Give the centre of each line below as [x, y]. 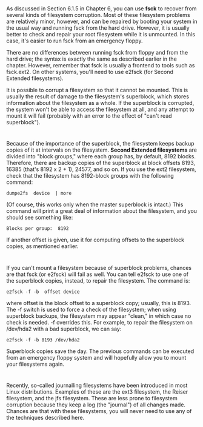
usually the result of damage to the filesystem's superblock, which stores [98, 96]
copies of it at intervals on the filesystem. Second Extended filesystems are [102, 150]
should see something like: [40, 218]
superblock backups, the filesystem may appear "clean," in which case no [99, 316]
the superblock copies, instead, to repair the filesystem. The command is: [98, 280]
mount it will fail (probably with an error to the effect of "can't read [89, 116]
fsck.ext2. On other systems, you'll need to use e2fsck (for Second [90, 72]
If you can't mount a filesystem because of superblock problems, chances [99, 267]
